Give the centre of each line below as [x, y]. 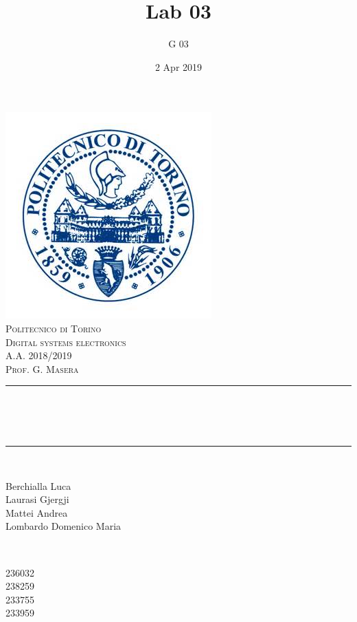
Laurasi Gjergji [37, 499]
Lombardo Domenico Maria [64, 526]
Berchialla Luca [38, 485]
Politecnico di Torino [54, 328]
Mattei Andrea [37, 512]
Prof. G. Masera [42, 368]
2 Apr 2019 [178, 66]
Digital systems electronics [66, 342]
